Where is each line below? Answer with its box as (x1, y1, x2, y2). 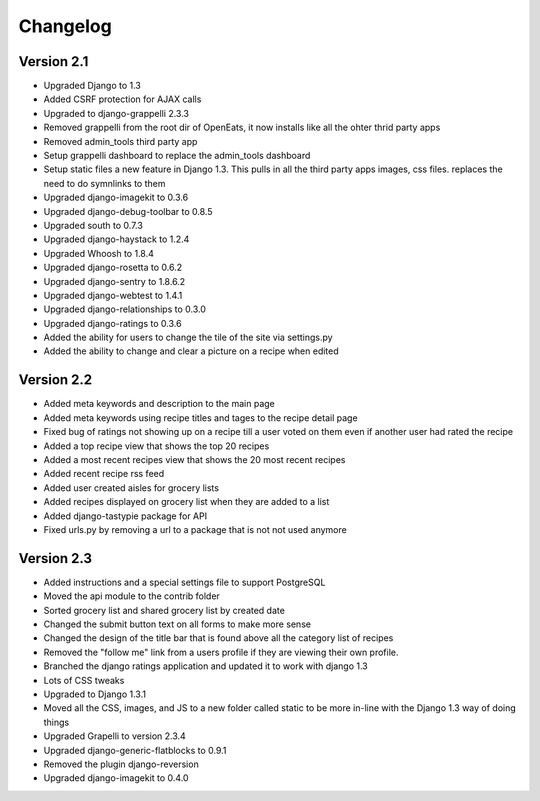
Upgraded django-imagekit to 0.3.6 (43, 191, 189, 204)
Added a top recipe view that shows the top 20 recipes (43, 440, 270, 452)
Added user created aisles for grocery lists (43, 481, 220, 494)
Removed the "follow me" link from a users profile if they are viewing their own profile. (43, 646, 399, 658)
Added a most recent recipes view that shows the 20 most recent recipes (43, 453, 346, 465)
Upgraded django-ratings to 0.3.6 (43, 317, 182, 329)
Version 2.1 (18, 53, 89, 70)
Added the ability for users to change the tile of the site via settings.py (43, 331, 334, 344)
